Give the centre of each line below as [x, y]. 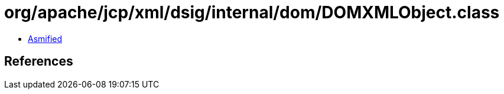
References [39, 61]
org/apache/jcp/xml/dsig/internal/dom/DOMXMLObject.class [252, 12]
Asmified [45, 38]
